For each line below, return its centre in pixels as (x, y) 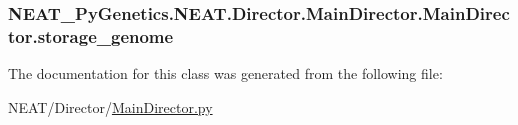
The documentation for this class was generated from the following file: (225, 73)
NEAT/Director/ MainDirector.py (110, 106)
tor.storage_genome (91, 35)
